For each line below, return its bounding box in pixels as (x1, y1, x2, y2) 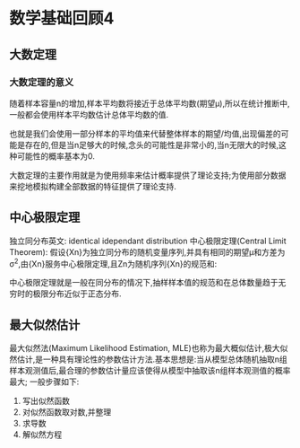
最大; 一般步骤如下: (9, 376, 80, 387)
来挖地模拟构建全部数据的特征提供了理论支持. (9, 180, 177, 191)
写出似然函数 (21, 396, 70, 407)
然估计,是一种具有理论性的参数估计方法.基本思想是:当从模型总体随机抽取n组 (9, 354, 288, 365)
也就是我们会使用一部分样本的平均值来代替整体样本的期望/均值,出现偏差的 (9, 127, 282, 139)
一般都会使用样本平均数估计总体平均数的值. (9, 109, 169, 119)
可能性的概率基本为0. (16, 150, 96, 162)
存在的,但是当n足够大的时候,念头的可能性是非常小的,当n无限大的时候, (24, 139, 279, 150)
